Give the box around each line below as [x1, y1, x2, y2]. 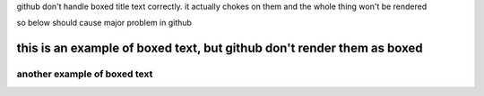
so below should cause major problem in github [16, 18, 193, 28]
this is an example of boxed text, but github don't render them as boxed [16, 41, 423, 56]
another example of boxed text [16, 68, 153, 80]
